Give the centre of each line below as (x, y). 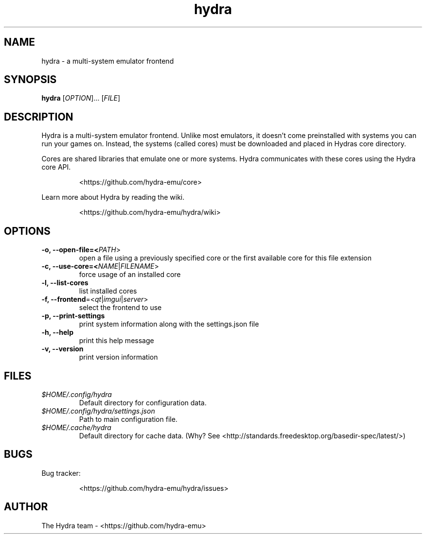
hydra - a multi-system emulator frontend (108, 61)
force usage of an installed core (130, 275)
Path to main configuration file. (128, 419)
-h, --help (57, 332)
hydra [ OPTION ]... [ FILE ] (81, 98)
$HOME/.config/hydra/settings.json (98, 411)
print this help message (116, 341)
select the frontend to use (120, 308)
